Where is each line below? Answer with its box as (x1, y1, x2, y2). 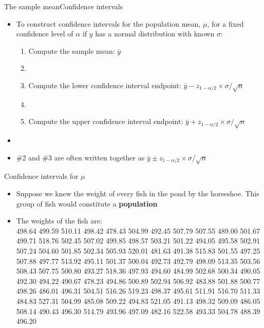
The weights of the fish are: (16, 215, 102, 226)
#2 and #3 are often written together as (16, 152, 145, 162)
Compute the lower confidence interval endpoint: (28, 79, 181, 90)
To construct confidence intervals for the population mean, (16, 18, 201, 29)
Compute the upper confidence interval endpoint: (28, 116, 183, 127)
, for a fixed (207, 18, 244, 29)
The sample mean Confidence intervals (4, 1, 123, 11)
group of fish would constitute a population (16, 198, 158, 209)
